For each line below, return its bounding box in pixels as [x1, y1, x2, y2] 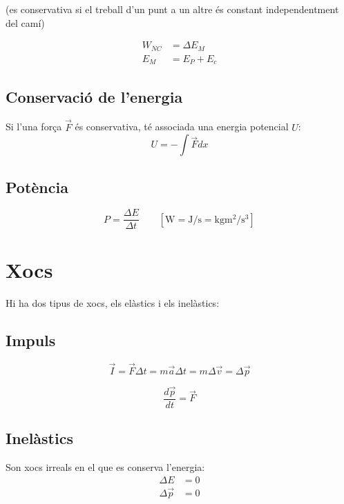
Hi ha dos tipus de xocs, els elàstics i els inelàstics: [6, 295, 220, 310]
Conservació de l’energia [6, 85, 183, 107]
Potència [6, 176, 68, 197]
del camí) [6, 15, 45, 30]
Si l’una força [6, 119, 62, 134]
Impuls [6, 329, 56, 350]
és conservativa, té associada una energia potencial [75, 119, 289, 134]
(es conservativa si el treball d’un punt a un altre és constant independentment [6, 2, 339, 16]
